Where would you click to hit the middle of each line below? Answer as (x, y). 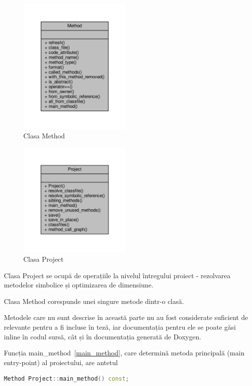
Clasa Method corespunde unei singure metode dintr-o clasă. (94, 301)
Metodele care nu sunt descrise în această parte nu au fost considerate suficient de (126, 317)
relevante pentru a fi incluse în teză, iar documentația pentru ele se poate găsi (120, 327)
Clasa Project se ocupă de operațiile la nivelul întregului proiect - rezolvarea (117, 275)
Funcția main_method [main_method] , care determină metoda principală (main (124, 353)
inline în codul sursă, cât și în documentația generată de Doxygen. (103, 336)
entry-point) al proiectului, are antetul (61, 362)
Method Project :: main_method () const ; (67, 379)
